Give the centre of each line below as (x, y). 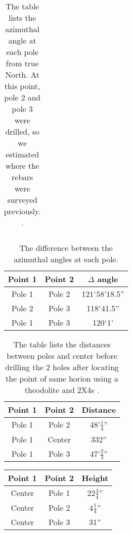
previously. (22, 211)
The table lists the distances (62, 344)
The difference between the (66, 248)
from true (22, 63)
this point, (22, 86)
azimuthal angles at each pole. (66, 259)
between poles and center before (62, 356)
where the (22, 166)
